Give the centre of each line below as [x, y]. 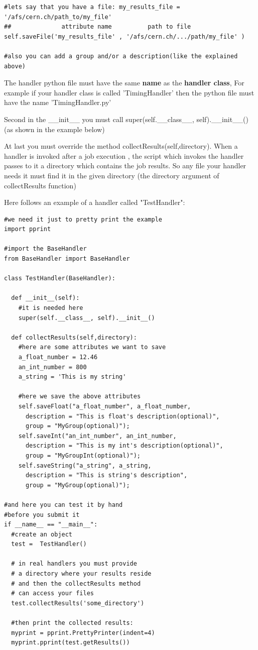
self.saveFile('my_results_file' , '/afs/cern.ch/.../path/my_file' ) [124, 36]
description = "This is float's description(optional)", [122, 416]
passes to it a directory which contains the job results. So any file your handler [125, 166]
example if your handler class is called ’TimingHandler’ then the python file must [129, 92]
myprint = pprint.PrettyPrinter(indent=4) [83, 633]
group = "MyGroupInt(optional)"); [83, 455]
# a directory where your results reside [81, 574]
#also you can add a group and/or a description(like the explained [121, 56]
